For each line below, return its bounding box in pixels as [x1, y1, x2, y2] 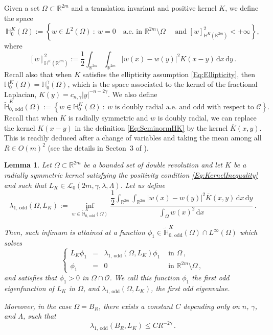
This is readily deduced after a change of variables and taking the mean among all [4, 132, 262, 143]
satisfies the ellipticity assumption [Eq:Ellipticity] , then [82, 68, 255, 79]
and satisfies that [4, 272, 57, 283]
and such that [4, 179, 47, 190]
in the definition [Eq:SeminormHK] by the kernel [75, 122, 228, 133]
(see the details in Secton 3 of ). [48, 142, 149, 153]
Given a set [4, 3, 40, 13]
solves [4, 237, 22, 248]
